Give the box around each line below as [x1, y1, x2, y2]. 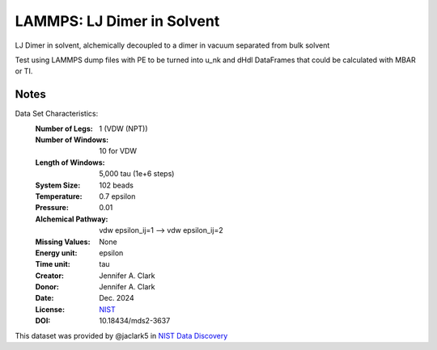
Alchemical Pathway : [35, 214, 108, 224]
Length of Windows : [35, 158, 105, 167]
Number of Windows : [35, 135, 109, 145]
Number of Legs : [35, 124, 93, 133]
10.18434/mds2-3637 [99, 316, 171, 326]
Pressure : [35, 203, 69, 213]
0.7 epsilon [99, 191, 136, 201]
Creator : [35, 271, 65, 280]
